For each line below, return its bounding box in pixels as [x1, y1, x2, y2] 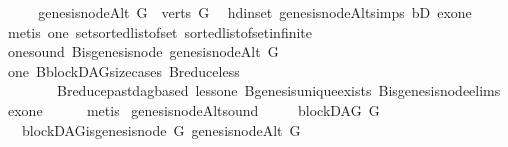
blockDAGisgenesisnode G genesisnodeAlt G [21, 119, 301, 140]
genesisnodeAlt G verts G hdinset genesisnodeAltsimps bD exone [38, 2, 472, 22]
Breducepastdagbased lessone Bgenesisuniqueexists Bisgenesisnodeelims [56, 80, 501, 101]
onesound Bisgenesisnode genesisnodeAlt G [7, 41, 279, 62]
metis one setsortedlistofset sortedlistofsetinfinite [7, 21, 313, 42]
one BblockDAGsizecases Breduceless [7, 60, 240, 81]
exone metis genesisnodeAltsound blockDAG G [7, 99, 380, 120]
